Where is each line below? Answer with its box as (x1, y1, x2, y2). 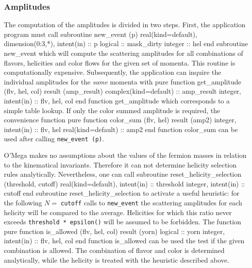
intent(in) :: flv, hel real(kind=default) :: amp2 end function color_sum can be (4, 124, 238, 134)
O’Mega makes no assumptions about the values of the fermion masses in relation (4, 150, 247, 160)
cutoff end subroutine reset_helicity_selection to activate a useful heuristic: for (4, 188, 240, 198)
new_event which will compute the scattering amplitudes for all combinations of (4, 48, 243, 58)
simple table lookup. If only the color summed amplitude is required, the (4, 105, 220, 115)
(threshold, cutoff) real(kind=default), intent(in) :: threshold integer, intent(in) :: (4, 178, 245, 188)
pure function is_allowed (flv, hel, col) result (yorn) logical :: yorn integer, (4, 226, 225, 236)
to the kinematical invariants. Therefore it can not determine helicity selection (4, 159, 237, 169)
